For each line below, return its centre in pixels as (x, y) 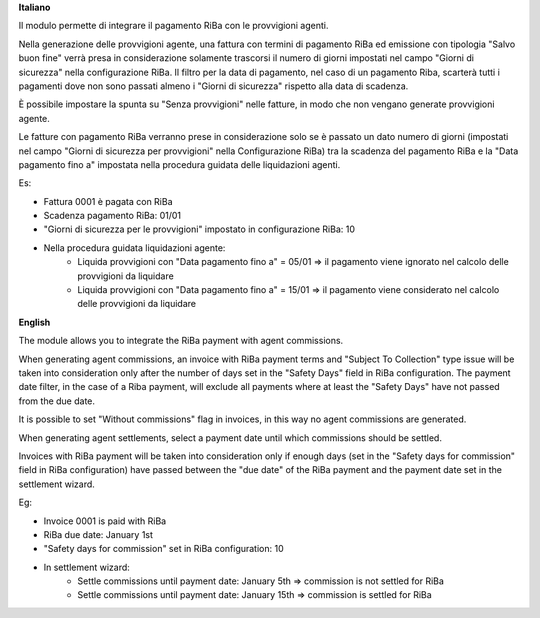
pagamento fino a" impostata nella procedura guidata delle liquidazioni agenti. (179, 164)
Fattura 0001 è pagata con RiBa (108, 201)
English (34, 322)
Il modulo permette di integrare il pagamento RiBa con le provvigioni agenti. (173, 26)
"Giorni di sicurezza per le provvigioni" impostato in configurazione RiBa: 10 (199, 229)
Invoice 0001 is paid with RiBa (105, 521)
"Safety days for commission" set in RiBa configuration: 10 (163, 549)
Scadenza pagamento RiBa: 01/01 (112, 216)
